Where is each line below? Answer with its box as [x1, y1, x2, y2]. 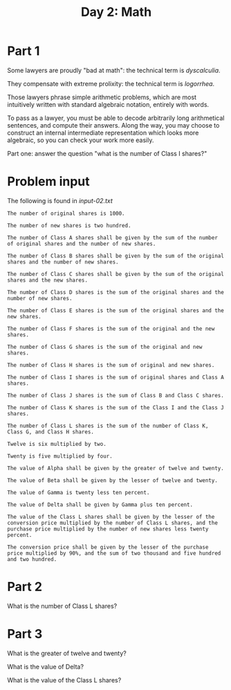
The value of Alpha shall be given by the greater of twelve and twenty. [7, 465, 225, 472]
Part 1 [7, 43, 40, 59]
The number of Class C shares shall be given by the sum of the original [7, 270, 225, 277]
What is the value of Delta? [7, 662, 84, 671]
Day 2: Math [80, 4, 152, 20]
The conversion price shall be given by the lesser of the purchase [7, 544, 209, 551]
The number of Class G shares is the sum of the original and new [7, 343, 203, 350]
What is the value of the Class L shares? [7, 675, 122, 684]
